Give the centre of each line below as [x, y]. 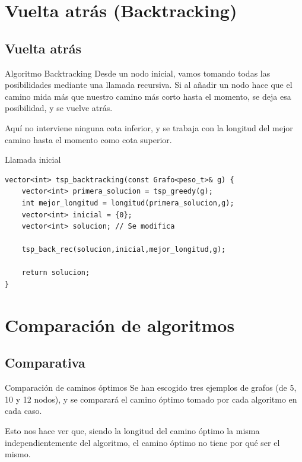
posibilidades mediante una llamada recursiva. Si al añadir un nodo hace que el [149, 85]
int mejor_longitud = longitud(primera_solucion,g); [128, 203]
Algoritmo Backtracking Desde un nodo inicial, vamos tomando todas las [138, 73]
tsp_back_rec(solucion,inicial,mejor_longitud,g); [124, 250]
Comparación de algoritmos [120, 325]
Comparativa [45, 363]
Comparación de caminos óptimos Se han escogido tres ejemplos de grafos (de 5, [151, 387]
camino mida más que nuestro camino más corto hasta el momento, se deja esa [148, 96]
